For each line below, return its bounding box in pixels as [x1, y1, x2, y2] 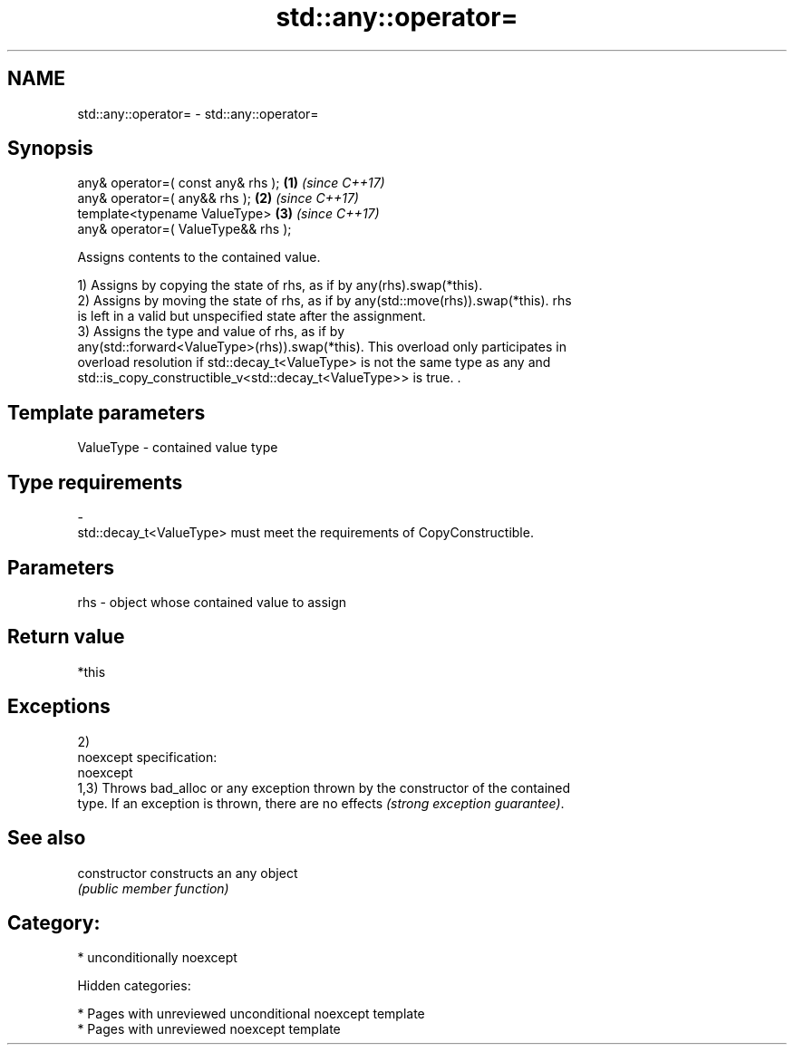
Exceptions [7, 695, 111, 719]
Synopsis [7, 137, 93, 160]
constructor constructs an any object [77, 864, 298, 881]
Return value [7, 625, 125, 649]
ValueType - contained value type [77, 439, 278, 456]
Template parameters [7, 401, 206, 424]
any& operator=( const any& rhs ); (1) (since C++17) [77, 175, 385, 191]
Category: [7, 911, 101, 934]
